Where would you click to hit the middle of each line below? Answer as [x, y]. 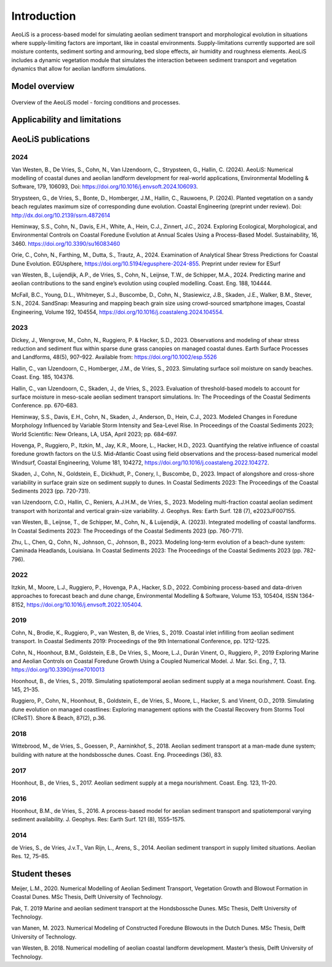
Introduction [44, 16]
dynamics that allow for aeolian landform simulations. [79, 69]
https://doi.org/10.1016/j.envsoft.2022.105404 [84, 605]
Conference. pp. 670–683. [45, 405]
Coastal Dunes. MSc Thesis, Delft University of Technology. [87, 897]
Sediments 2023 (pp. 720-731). [51, 491]
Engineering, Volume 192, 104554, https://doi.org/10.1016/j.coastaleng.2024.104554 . [117, 312]
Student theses [41, 873]
